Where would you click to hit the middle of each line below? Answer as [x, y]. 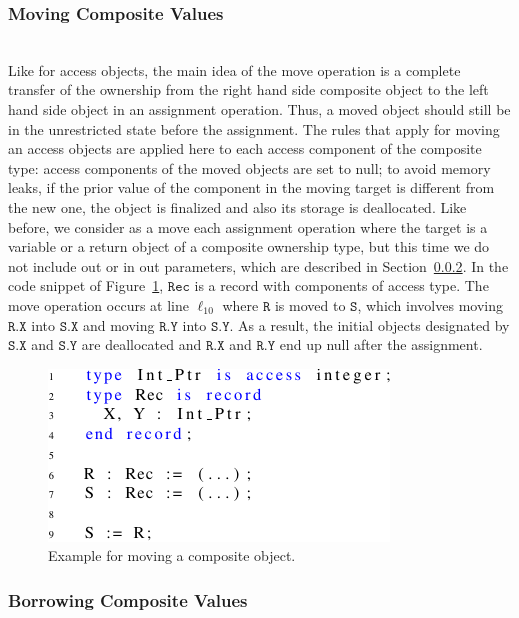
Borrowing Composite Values [128, 599]
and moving [118, 324]
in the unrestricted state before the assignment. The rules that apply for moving [254, 128]
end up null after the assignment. [381, 344]
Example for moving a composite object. [172, 555]
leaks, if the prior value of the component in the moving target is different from [251, 187]
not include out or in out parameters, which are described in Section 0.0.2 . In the [258, 265]
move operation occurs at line [98, 304]
